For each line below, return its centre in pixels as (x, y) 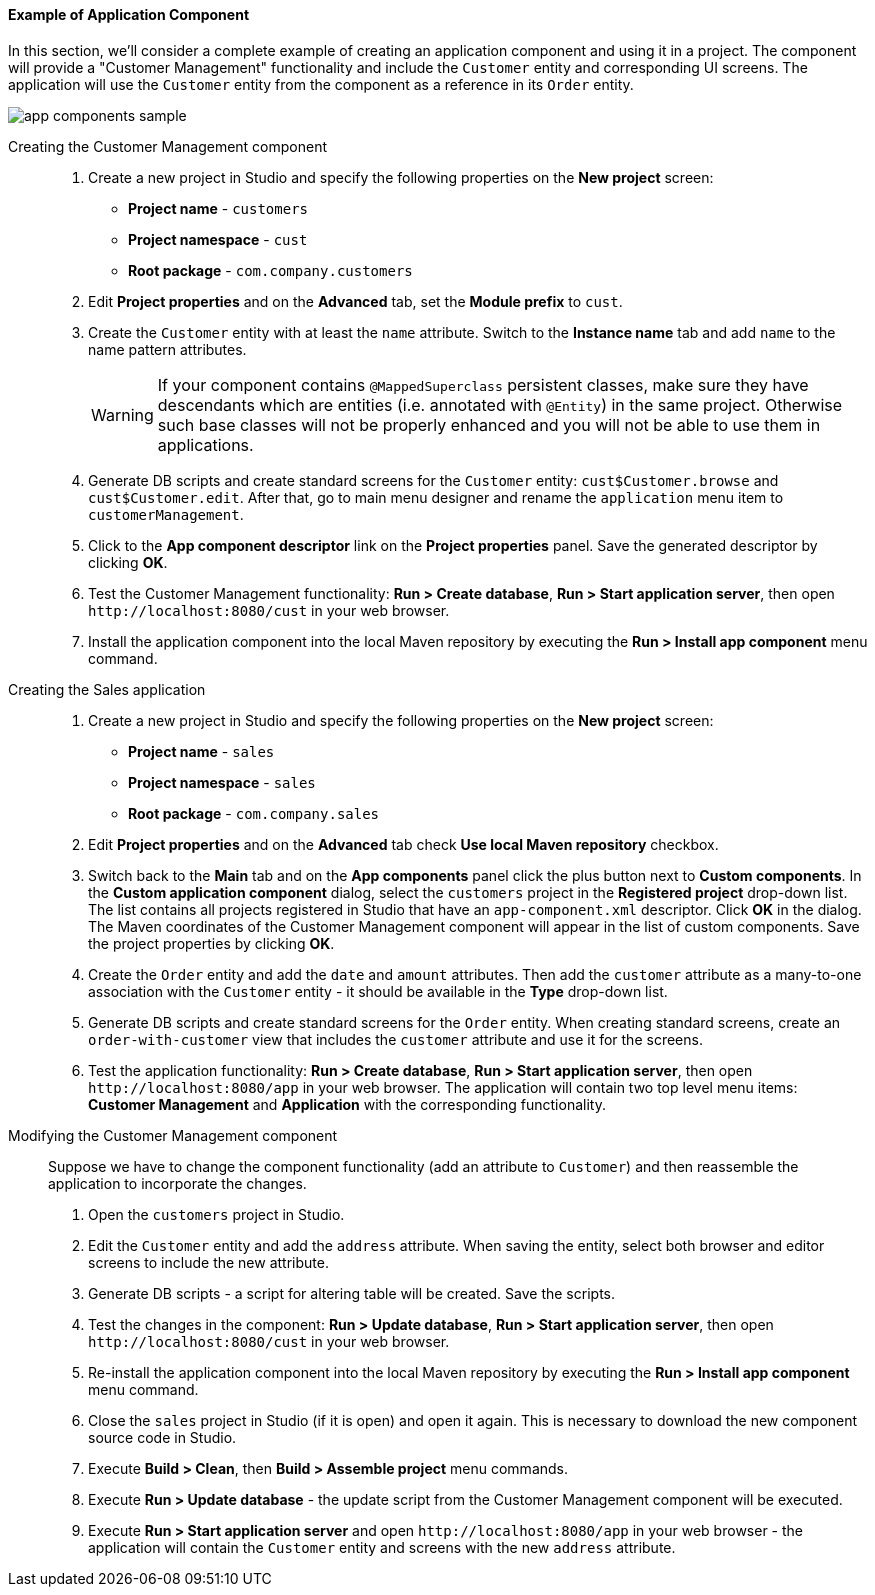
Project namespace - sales (222, 782)
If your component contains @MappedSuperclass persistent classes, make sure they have (483, 384)
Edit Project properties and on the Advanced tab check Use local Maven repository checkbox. (403, 844)
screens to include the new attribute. (208, 1262)
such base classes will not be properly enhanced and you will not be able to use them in (489, 424)
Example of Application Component (129, 14)
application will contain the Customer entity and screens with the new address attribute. (382, 1547)
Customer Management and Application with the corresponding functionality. (347, 1104)
